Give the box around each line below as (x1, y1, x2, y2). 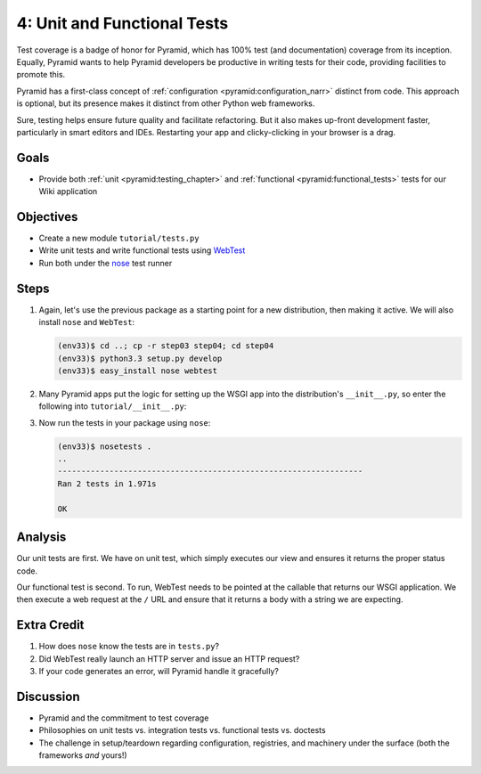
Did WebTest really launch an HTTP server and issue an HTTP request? (38, 653, 300, 664)
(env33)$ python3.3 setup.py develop (57, 353, 223, 363)
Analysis (16, 530, 67, 545)
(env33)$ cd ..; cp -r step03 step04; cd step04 (57, 341, 274, 351)
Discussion (16, 688, 80, 704)
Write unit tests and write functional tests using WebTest (38, 245, 246, 256)
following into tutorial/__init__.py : (38, 401, 187, 411)
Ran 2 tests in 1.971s (57, 478, 157, 489)
